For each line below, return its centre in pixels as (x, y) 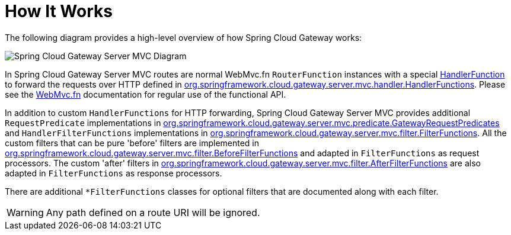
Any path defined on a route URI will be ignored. (153, 212)
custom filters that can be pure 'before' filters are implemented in (132, 143)
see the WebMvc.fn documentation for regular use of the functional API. (146, 94)
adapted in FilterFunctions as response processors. (114, 173)
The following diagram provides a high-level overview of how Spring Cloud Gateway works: (183, 37)
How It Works (59, 11)
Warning (25, 212)
